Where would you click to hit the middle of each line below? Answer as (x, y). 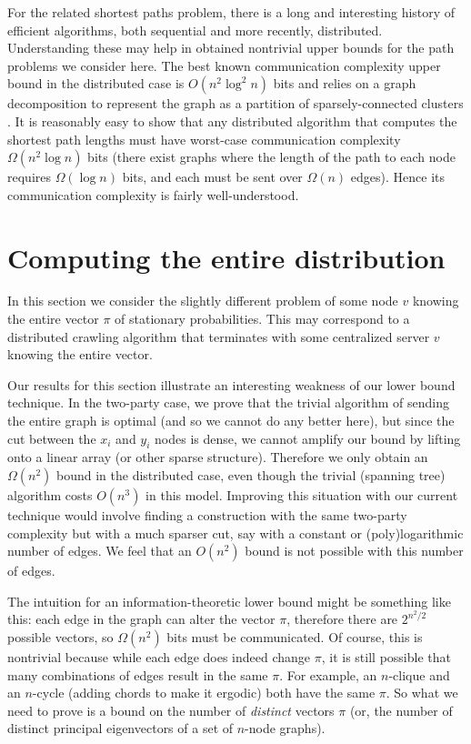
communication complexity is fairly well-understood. (153, 194)
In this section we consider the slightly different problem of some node (203, 301)
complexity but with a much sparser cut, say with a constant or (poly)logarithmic (235, 533)
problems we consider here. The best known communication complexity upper (224, 65)
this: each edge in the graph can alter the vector (141, 619)
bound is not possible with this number (354, 551)
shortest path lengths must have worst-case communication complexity (204, 139)
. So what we (422, 693)
